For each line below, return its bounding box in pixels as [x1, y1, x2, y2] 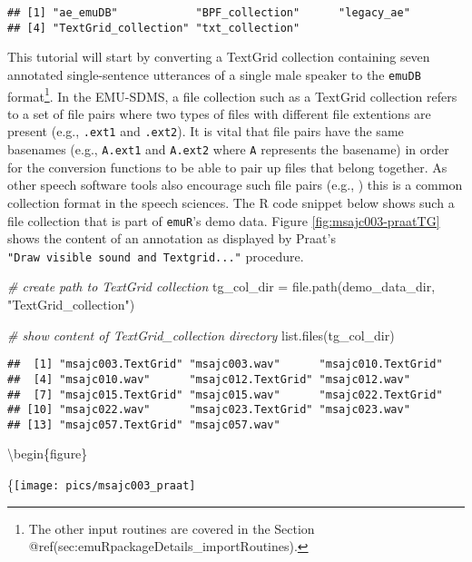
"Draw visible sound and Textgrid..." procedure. [7, 246, 304, 265]
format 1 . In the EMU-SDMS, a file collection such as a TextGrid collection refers [7, 84, 457, 105]
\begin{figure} [7, 444, 88, 463]
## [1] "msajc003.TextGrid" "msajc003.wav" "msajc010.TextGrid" [7, 358, 443, 371]
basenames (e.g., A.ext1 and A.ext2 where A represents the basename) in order [7, 140, 449, 159]
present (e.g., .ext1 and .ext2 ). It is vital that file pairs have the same [7, 122, 404, 141]
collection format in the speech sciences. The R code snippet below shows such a [7, 192, 455, 212]
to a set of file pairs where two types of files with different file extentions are [7, 104, 431, 123]
